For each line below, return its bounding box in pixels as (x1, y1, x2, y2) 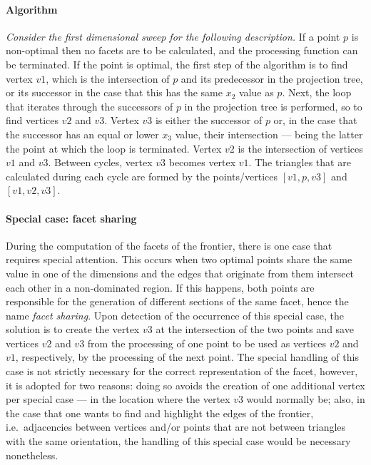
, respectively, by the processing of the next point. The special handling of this (15, 349, 359, 364)
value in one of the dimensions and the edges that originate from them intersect (6, 265, 355, 280)
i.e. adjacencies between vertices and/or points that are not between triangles (6, 419, 346, 434)
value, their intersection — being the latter (175, 126, 363, 141)
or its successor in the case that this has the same (6, 85, 223, 100)
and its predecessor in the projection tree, (181, 71, 363, 86)
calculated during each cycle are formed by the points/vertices (6, 168, 278, 183)
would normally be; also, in (246, 392, 365, 407)
